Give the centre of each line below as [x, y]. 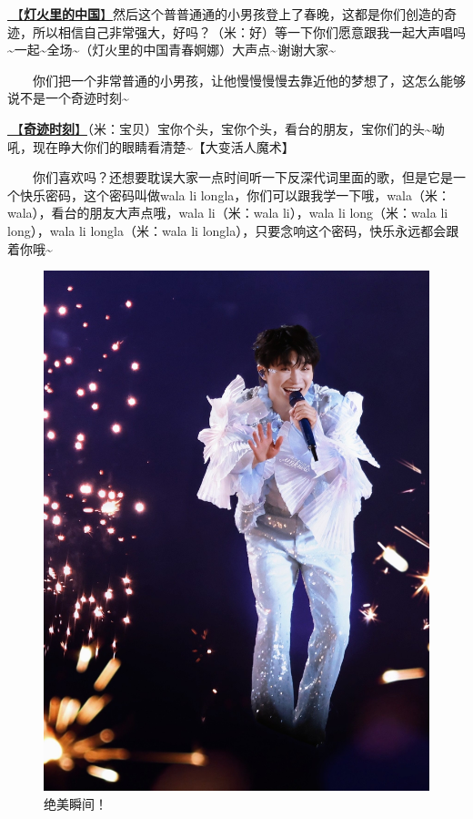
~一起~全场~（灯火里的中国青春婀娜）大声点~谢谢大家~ [171, 50]
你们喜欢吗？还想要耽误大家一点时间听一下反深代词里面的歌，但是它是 [243, 177]
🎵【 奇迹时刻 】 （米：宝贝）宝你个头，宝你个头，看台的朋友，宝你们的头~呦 [226, 128]
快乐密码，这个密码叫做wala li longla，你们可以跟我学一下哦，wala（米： [235, 195]
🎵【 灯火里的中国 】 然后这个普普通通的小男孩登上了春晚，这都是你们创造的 [226, 14]
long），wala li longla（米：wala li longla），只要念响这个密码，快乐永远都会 [227, 230]
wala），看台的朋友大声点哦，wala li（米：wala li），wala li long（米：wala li [228, 213]
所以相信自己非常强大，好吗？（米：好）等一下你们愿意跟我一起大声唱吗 [249, 31]
